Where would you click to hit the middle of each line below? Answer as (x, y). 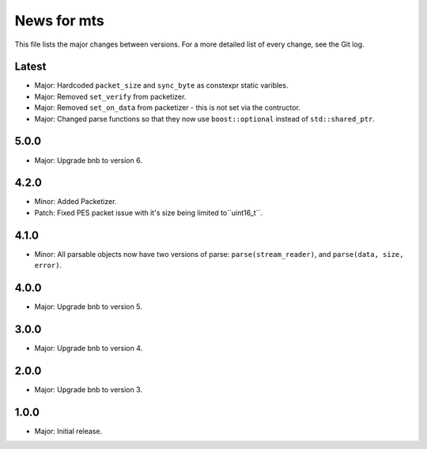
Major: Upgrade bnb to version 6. (88, 160)
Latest (30, 67)
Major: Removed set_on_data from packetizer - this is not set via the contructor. (167, 108)
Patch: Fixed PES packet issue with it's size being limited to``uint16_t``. (148, 213)
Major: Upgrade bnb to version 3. (88, 389)
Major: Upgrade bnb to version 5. (88, 307)
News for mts (59, 21)
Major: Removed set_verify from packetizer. (110, 96)
